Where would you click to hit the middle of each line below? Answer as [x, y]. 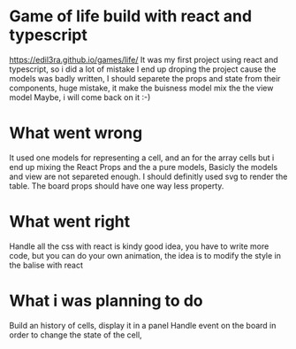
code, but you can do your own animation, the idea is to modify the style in [145, 255]
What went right [70, 222]
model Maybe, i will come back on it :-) [80, 97]
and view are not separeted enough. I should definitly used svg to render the [148, 176]
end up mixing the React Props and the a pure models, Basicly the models [144, 167]
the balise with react [46, 265]
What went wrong [76, 133]
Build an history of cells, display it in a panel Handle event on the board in [143, 325]
